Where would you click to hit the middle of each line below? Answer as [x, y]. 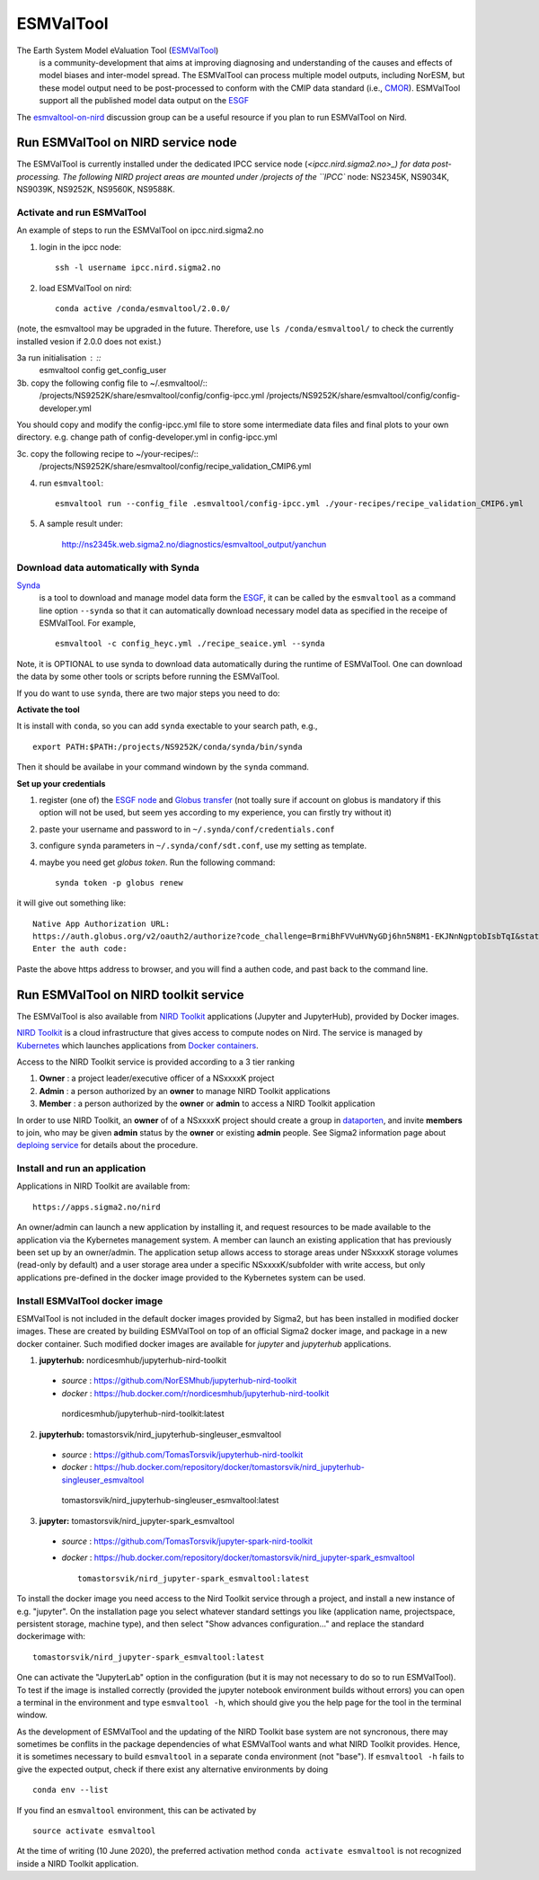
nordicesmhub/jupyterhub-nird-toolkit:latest [143, 1414]
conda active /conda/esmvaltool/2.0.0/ [143, 308]
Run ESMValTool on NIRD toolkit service [130, 995]
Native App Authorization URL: [102, 923]
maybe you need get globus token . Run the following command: [157, 862]
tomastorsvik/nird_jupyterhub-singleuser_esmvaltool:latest [170, 1501]
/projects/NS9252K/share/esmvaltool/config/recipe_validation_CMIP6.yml [175, 467]
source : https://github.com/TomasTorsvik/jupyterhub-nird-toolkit [182, 1455]
